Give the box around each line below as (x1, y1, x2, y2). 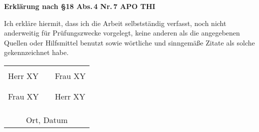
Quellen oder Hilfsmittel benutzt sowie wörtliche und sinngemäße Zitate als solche (4, 37, 255, 47)
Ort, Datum (25, 113, 68, 125)
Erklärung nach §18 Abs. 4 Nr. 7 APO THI (4, 1, 155, 11)
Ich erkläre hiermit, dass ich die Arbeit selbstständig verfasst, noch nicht (4, 17, 226, 28)
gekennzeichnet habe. (4, 47, 69, 57)
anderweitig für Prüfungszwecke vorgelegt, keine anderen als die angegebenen (4, 27, 240, 38)
